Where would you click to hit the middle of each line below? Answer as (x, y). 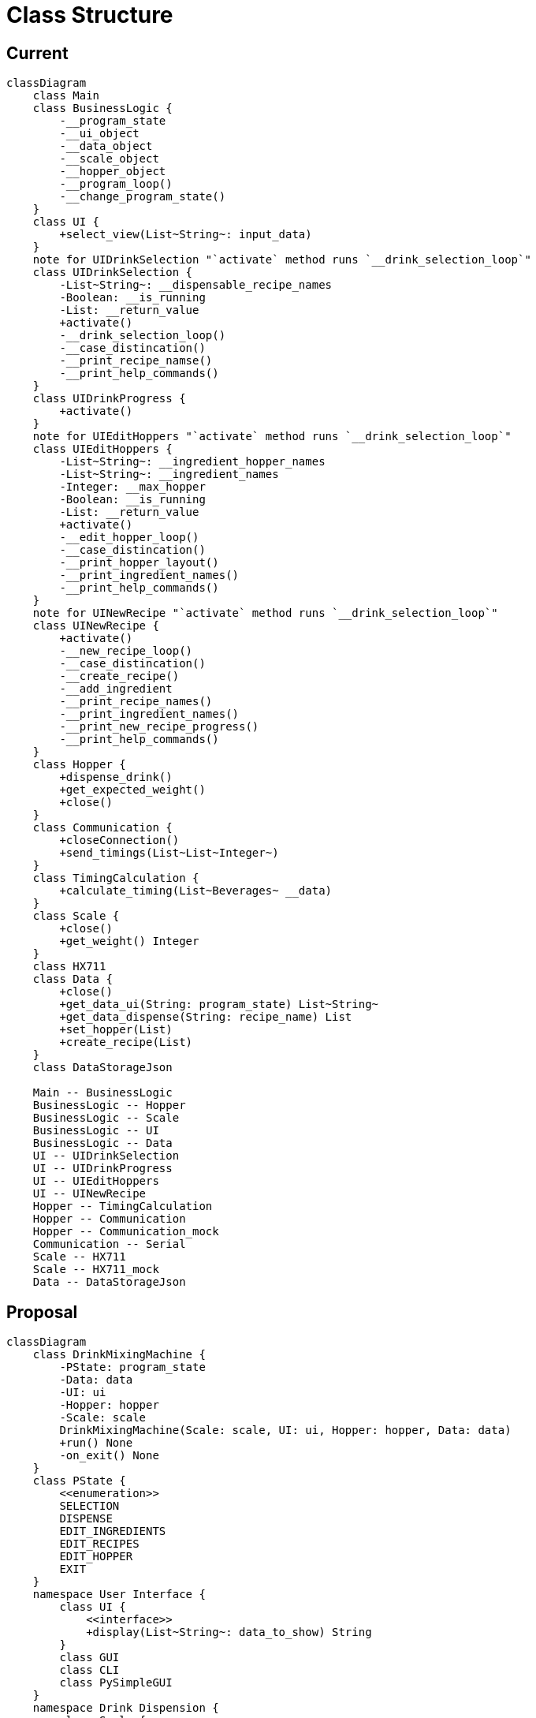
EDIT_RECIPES (99, 1544)
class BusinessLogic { (102, 108)
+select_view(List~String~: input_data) (186, 235)
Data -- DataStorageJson (109, 1282)
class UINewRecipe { (96, 626)
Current (37, 53)
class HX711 (69, 967)
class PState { (79, 1481)
